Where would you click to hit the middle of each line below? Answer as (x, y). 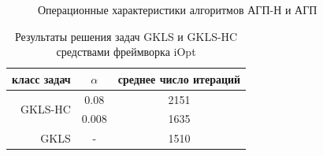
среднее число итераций (179, 78)
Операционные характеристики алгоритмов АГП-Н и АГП (178, 9)
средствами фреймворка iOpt (126, 52)
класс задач (41, 78)
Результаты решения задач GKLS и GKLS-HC (126, 36)
